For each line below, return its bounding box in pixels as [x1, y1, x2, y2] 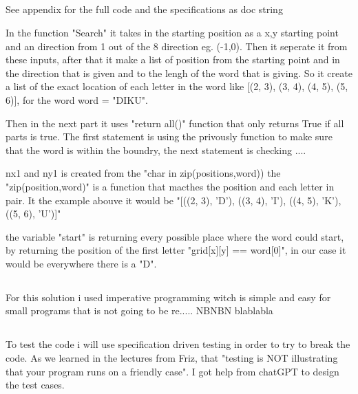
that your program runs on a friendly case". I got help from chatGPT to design [6, 364, 339, 378]
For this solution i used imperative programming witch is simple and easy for [6, 289, 331, 304]
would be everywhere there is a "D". [6, 256, 157, 270]
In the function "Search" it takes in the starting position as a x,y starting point [6, 25, 339, 39]
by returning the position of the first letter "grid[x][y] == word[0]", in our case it [6, 243, 346, 257]
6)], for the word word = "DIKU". [6, 92, 148, 107]
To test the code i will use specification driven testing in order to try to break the [6, 337, 350, 351]
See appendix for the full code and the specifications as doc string [6, 2, 283, 17]
